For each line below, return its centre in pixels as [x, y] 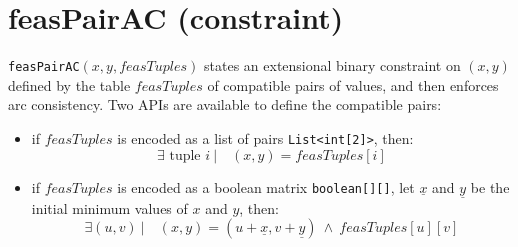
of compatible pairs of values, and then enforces [353, 84]
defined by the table [69, 84]
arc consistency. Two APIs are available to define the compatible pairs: [225, 104]
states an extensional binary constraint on [332, 65]
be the [490, 186]
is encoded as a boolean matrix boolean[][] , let [266, 186]
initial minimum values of [109, 207]
